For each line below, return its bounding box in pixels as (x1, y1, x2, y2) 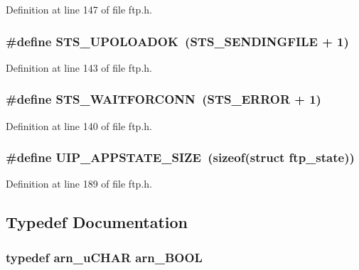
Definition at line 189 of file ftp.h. (6, 176, 152, 191)
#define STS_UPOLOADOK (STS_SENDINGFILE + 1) (6, 32, 349, 50)
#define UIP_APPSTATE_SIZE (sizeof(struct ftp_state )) (6, 148, 355, 166)
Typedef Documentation (6, 211, 188, 233)
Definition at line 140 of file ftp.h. (6, 118, 152, 133)
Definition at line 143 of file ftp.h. (6, 60, 152, 75)
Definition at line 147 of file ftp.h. (6, 2, 152, 16)
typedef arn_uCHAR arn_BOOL (6, 248, 203, 266)
